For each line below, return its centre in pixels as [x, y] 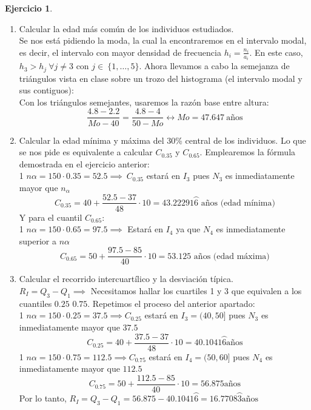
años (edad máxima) [232, 256]
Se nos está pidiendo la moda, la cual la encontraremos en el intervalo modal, [163, 40]
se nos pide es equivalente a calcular [86, 152]
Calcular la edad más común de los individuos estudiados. [126, 28]
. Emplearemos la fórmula [248, 152]
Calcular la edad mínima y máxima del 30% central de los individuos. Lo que [162, 140]
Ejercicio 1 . [29, 8]
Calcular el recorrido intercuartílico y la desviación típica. [126, 279]
